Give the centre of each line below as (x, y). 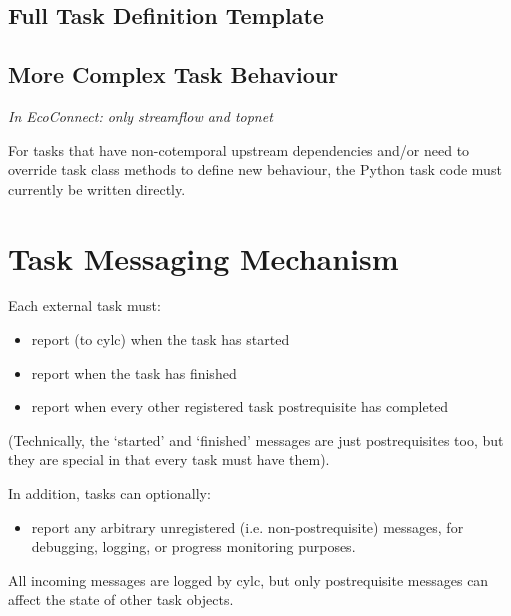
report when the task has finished (134, 372)
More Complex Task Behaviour (173, 74)
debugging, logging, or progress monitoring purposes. (193, 546)
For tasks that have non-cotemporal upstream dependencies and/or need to (239, 149)
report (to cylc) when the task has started (160, 339)
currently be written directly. (97, 188)
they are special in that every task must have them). (169, 459)
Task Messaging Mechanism (203, 257)
